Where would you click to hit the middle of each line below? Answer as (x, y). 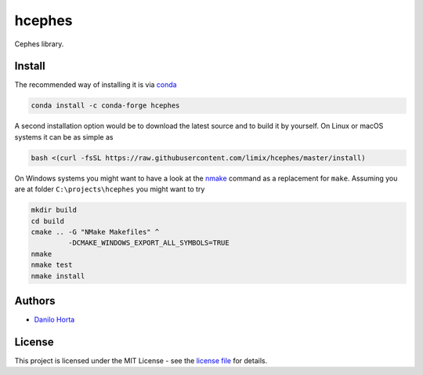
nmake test (52, 265)
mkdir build (54, 210)
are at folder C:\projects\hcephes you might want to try (110, 189)
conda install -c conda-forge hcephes (105, 106)
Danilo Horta (54, 319)
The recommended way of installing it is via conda (96, 85)
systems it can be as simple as (64, 137)
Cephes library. (39, 44)
